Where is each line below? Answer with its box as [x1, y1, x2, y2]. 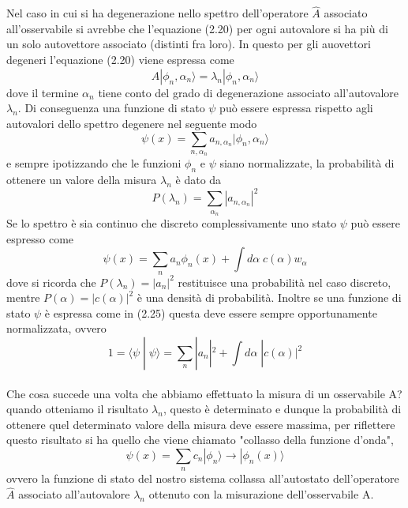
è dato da [175, 171, 222, 188]
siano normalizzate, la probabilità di [219, 155, 395, 171]
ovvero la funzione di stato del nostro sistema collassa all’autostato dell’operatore [6, 470, 399, 487]
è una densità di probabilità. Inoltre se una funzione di [137, 289, 402, 306]
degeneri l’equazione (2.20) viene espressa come [6, 51, 234, 67]
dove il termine [6, 84, 79, 100]
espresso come [6, 230, 74, 246]
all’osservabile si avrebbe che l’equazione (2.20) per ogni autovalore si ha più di [6, 20, 388, 36]
